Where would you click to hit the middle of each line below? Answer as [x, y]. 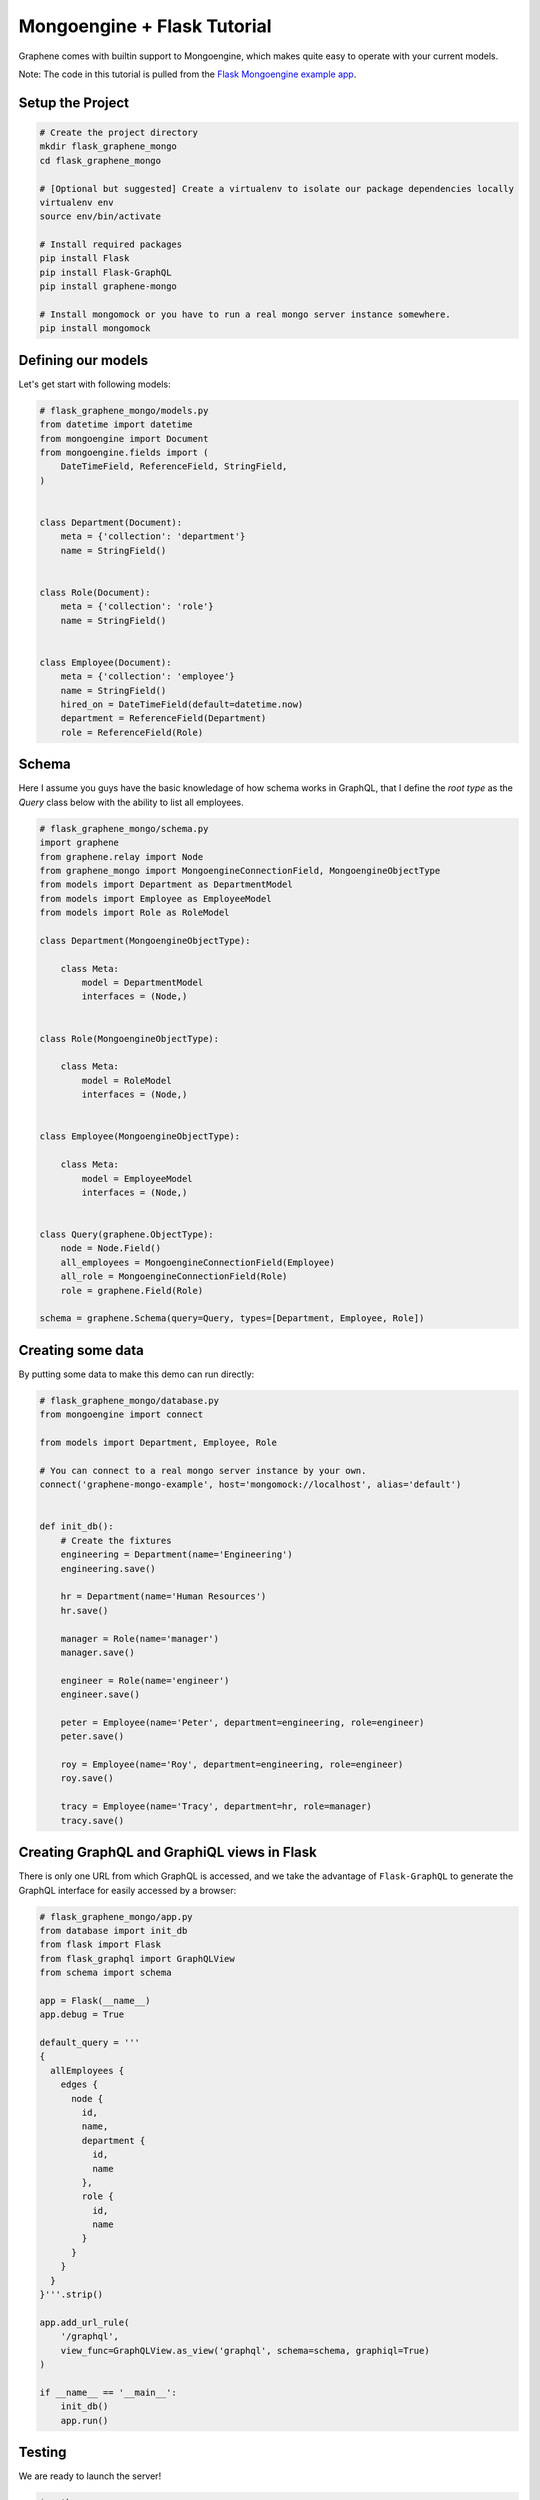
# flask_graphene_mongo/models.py [124, 410]
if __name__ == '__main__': [108, 2392]
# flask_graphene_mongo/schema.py [124, 828]
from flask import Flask [100, 1944]
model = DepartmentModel [142, 983]
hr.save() [84, 1610]
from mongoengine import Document [124, 438]
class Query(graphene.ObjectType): [126, 1234]
